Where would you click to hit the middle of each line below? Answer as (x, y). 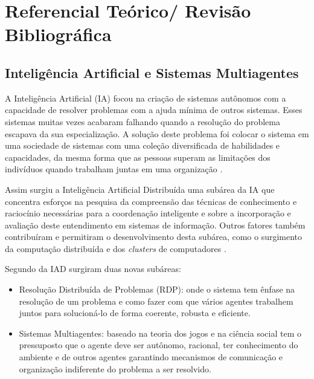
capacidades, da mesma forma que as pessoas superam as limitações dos (138, 157)
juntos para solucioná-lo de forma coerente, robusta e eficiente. (135, 313)
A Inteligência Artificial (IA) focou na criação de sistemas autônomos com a (146, 98)
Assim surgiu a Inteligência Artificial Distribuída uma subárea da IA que (140, 189)
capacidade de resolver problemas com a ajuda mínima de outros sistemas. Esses (154, 110)
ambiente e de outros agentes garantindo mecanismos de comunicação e (151, 357)
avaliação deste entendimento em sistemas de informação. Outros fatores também (155, 225)
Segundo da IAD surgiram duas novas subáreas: (93, 269)
